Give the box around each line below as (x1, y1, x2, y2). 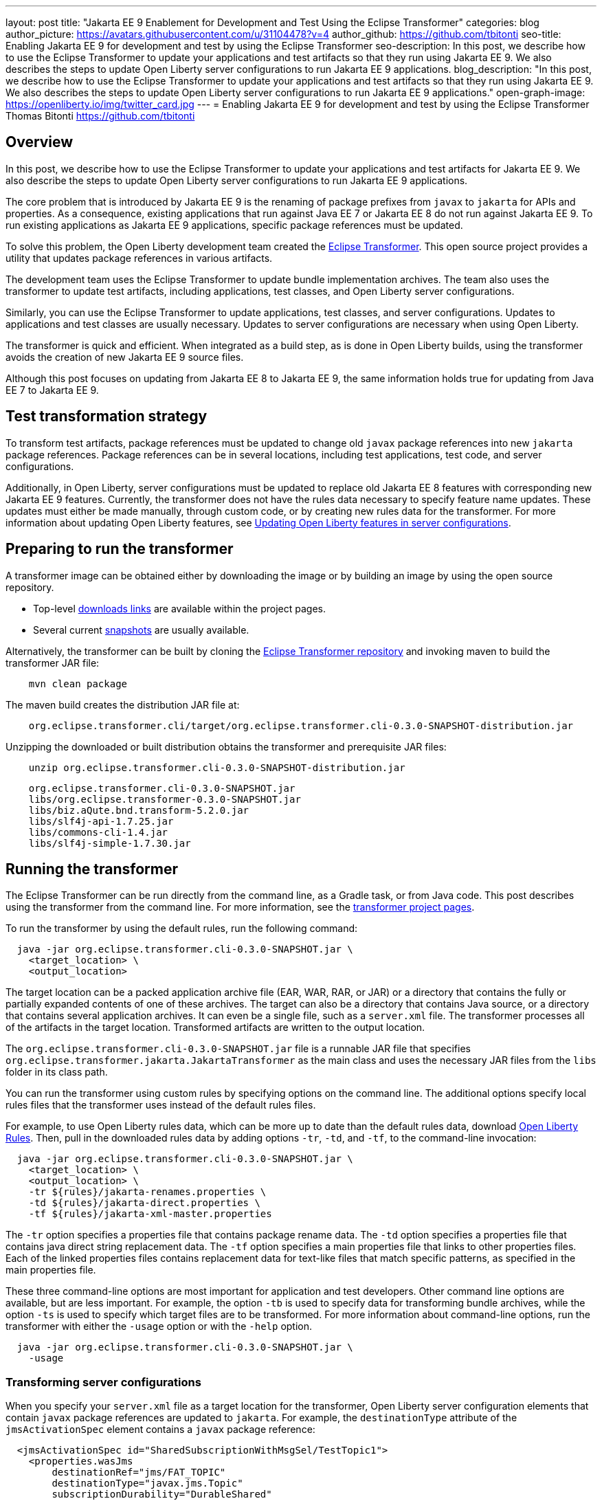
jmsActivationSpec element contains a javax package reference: (5, 1423, 315, 1436)
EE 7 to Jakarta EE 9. (5, 383, 99, 396)
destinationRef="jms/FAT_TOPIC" (52, 1467, 226, 1478)
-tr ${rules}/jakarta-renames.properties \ (28, 1186, 267, 1198)
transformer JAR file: (5, 656, 100, 669)
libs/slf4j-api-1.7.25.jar (28, 815, 174, 827)
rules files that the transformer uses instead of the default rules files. (5, 1099, 316, 1111)
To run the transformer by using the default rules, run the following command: (5, 922, 358, 935)
